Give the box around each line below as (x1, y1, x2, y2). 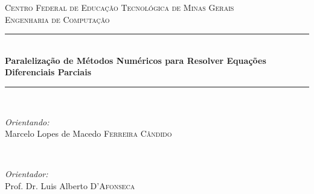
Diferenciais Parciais (5, 66, 91, 78)
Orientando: (5, 115, 50, 128)
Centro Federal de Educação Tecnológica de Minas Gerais (5, 1, 234, 13)
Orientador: (5, 167, 48, 180)
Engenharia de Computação (5, 13, 110, 25)
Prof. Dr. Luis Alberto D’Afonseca (5, 179, 135, 192)
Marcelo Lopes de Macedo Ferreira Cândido (5, 127, 172, 140)
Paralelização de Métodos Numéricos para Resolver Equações (5, 54, 266, 66)
